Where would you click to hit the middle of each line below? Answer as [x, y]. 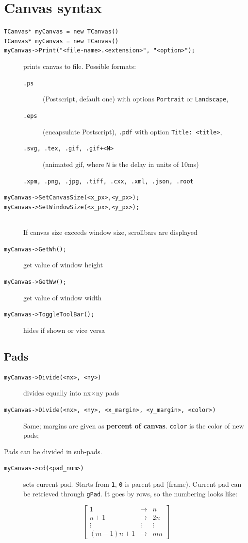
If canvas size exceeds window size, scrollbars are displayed [110, 232]
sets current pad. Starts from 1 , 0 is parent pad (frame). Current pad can [132, 484]
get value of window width [63, 297]
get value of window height [63, 265]
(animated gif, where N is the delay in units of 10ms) [121, 164]
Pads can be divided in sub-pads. [53, 451]
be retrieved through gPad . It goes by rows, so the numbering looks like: [130, 493]
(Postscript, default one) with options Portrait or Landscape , [136, 99]
